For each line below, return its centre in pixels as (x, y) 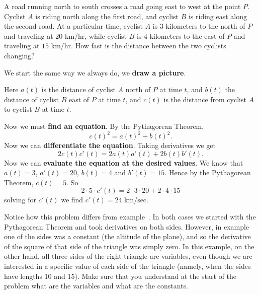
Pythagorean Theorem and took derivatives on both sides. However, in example (127, 226)
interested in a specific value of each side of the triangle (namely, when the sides (127, 266)
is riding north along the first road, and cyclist (107, 16)
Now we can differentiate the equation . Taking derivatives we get (110, 145)
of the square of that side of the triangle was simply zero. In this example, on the (129, 246)
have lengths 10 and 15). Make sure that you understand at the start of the (120, 276)
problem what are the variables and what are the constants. (96, 286)
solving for (20, 200)
